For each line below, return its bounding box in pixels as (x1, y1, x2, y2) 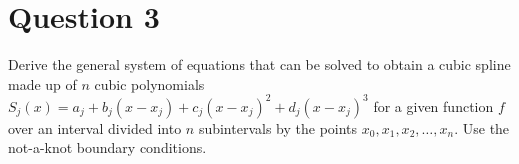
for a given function (373, 95, 494, 116)
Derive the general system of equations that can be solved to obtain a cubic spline (8, 54, 511, 75)
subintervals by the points (198, 117, 358, 138)
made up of (8, 73, 77, 94)
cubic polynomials (94, 73, 205, 94)
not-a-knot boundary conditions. (8, 137, 207, 158)
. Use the (454, 117, 510, 138)
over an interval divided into (8, 117, 182, 138)
